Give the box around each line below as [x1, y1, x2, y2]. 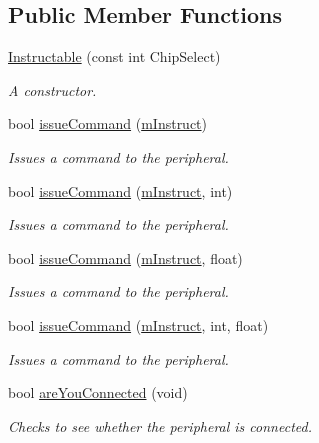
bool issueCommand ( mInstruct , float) [8, 247, 243, 268]
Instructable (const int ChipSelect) [8, 46, 221, 67]
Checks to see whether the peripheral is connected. [8, 415, 312, 436]
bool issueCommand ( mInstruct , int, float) [8, 314, 269, 335]
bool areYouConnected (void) [8, 382, 188, 403]
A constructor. [8, 79, 97, 100]
